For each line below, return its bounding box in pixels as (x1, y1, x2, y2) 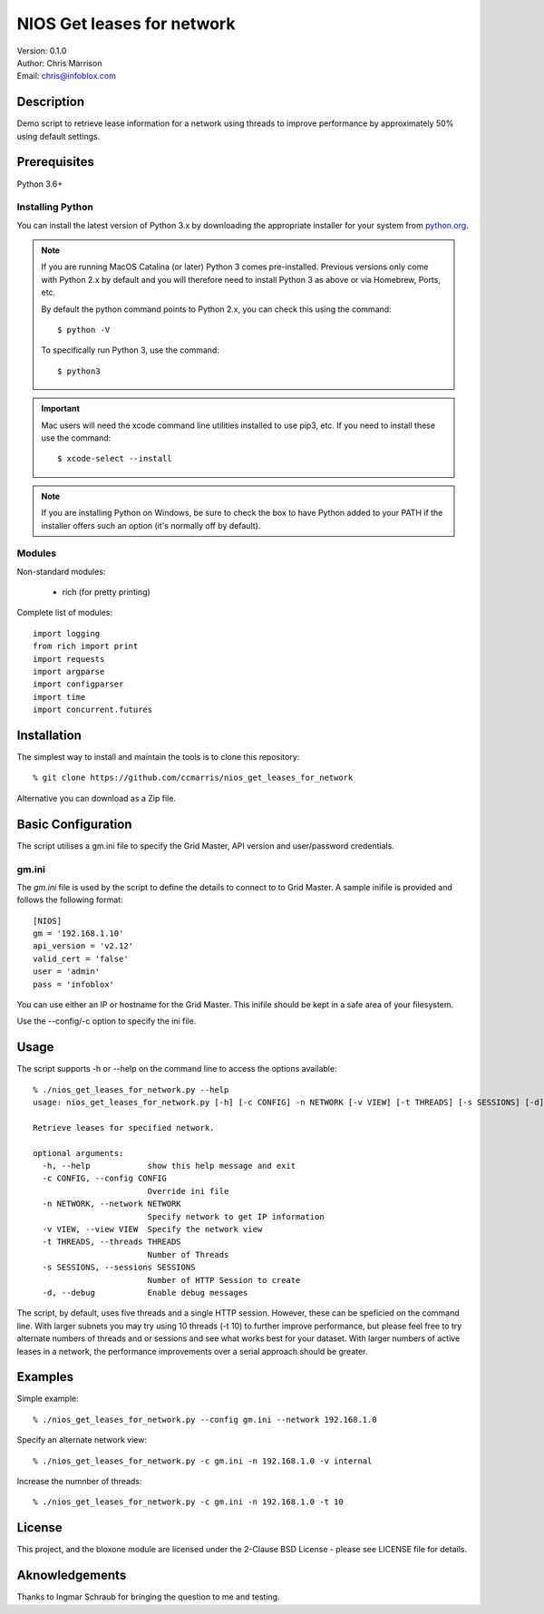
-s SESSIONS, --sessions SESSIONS (42, 1262, 196, 1273)
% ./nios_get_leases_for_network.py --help (33, 1084, 229, 1094)
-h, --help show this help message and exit (42, 1161, 296, 1172)
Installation (16, 728, 82, 743)
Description (16, 94, 85, 110)
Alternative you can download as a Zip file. (16, 792, 177, 803)
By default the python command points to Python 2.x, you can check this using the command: (41, 304, 392, 315)
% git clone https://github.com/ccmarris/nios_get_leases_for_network (33, 773, 354, 783)
